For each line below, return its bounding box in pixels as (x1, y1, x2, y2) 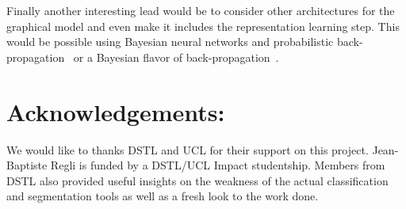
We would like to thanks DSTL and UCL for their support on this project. (6, 141, 369, 158)
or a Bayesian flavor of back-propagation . (73, 48, 279, 65)
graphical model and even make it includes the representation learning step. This (6, 17, 400, 34)
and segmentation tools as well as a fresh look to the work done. (6, 188, 319, 204)
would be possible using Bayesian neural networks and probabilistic (6, 33, 334, 50)
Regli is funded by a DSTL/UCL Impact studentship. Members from (50, 157, 385, 173)
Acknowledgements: (6, 95, 225, 127)
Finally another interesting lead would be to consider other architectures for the (6, 2, 395, 18)
